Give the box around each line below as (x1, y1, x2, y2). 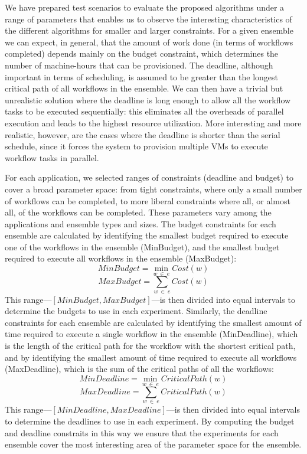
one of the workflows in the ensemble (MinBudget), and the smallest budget (5, 240, 280, 253)
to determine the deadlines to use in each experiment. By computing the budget (5, 415, 295, 427)
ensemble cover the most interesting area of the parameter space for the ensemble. (5, 438, 302, 450)
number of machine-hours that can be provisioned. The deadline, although (5, 58, 273, 71)
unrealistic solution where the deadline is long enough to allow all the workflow (5, 93, 291, 106)
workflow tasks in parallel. (5, 151, 99, 164)
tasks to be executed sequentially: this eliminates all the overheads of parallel (5, 105, 284, 117)
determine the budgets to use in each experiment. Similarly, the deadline (5, 305, 267, 317)
